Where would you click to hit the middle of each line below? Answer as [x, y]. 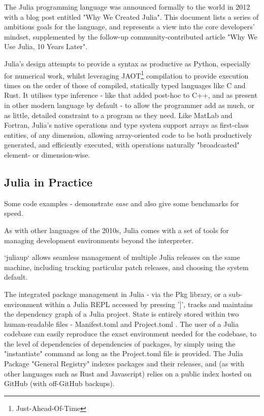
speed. [14, 213]
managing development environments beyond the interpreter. [99, 240]
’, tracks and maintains [217, 304]
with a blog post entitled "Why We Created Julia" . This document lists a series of [131, 16]
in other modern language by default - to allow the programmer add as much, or [129, 105]
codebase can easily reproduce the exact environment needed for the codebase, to [130, 334]
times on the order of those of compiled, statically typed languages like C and [125, 85]
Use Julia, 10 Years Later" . [46, 46]
